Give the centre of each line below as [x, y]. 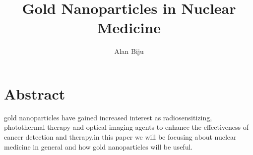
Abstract [35, 93]
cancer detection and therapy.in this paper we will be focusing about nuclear [120, 137]
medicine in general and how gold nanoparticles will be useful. [98, 146]
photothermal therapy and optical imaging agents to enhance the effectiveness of [126, 127]
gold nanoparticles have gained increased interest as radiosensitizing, [108, 117]
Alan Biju [129, 51]
